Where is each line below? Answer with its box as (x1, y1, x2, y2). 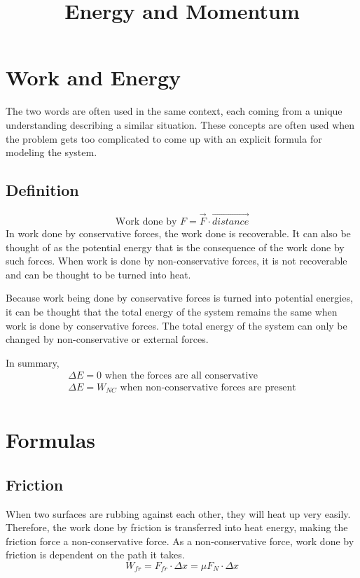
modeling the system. (6, 145, 97, 160)
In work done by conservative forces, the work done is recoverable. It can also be (6, 226, 351, 241)
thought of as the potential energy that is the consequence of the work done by (6, 239, 345, 254)
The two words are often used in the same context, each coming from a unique (6, 104, 342, 118)
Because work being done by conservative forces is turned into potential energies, (6, 290, 353, 305)
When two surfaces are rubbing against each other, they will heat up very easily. (6, 506, 351, 521)
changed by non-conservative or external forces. (6, 332, 209, 346)
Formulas (6, 425, 96, 454)
